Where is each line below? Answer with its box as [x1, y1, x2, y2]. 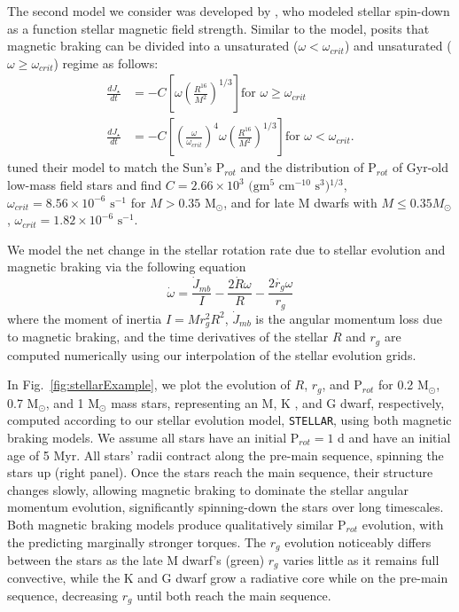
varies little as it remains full [283, 550, 440, 569]
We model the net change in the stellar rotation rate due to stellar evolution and [7, 239, 446, 258]
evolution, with [362, 514, 444, 533]
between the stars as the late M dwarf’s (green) [7, 550, 265, 569]
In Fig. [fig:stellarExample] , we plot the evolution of [7, 375, 291, 394]
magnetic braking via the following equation [7, 257, 246, 276]
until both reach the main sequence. [136, 586, 331, 604]
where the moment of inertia [7, 309, 162, 327]
